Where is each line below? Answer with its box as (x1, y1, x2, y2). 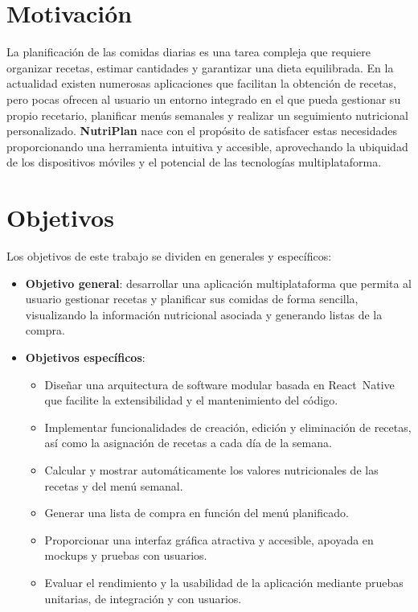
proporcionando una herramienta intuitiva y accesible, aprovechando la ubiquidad (6, 138, 408, 154)
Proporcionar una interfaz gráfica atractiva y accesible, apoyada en (44, 531, 374, 548)
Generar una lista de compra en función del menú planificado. (44, 504, 349, 521)
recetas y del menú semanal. (44, 477, 183, 494)
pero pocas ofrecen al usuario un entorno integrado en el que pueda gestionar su (6, 90, 401, 107)
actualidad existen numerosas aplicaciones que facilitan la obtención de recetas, (6, 75, 396, 92)
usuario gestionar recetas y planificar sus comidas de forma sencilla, (25, 290, 359, 307)
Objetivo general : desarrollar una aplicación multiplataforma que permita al (25, 274, 412, 291)
